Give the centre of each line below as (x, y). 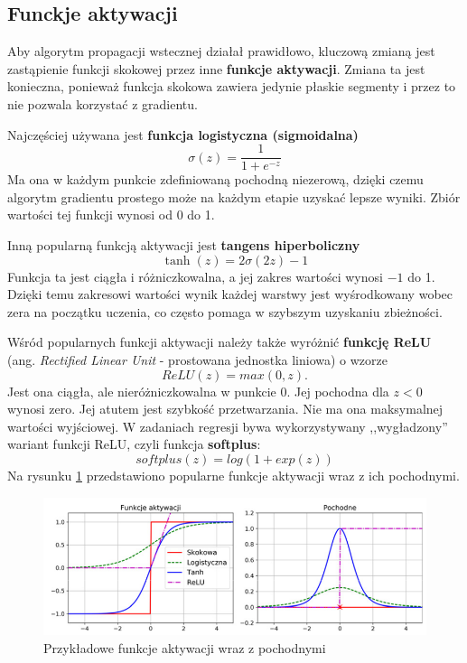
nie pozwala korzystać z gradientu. (103, 103)
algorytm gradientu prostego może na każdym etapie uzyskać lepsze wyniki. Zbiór (234, 196)
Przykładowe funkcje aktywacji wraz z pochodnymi (185, 648)
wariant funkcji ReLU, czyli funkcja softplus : (134, 444)
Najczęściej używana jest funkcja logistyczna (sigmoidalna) (183, 134)
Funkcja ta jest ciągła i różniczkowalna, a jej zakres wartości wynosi (195, 276)
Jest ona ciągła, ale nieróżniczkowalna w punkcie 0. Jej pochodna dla (198, 391)
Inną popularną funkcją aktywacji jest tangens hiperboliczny (184, 245)
